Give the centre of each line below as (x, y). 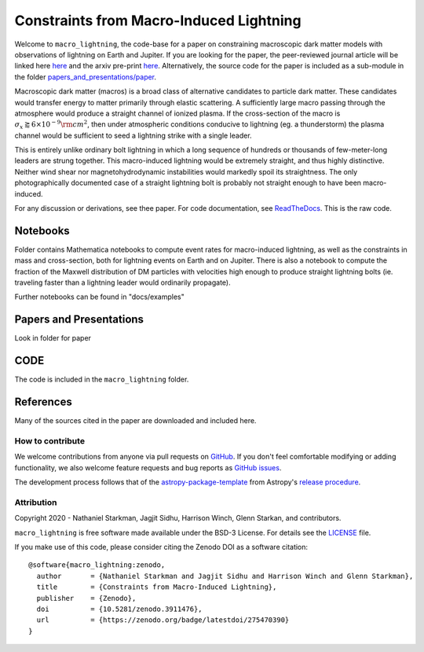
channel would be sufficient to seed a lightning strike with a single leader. (133, 135)
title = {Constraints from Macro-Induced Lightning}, (157, 587)
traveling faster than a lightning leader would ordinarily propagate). (122, 282)
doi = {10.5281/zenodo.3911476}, (120, 609)
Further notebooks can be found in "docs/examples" (99, 297)
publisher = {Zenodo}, (86, 598)
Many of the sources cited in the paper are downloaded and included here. (135, 421)
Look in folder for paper (53, 338)
